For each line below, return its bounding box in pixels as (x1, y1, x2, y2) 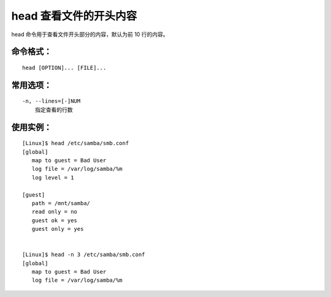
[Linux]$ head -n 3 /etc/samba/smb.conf (22, 251, 145, 258)
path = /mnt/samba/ (31, 200, 91, 206)
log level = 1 (31, 174, 74, 181)
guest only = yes (31, 225, 84, 233)
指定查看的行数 (34, 106, 73, 113)
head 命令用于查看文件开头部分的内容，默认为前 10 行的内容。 (11, 31, 169, 38)
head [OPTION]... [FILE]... (22, 64, 107, 71)
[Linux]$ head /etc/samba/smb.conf (22, 140, 129, 147)
